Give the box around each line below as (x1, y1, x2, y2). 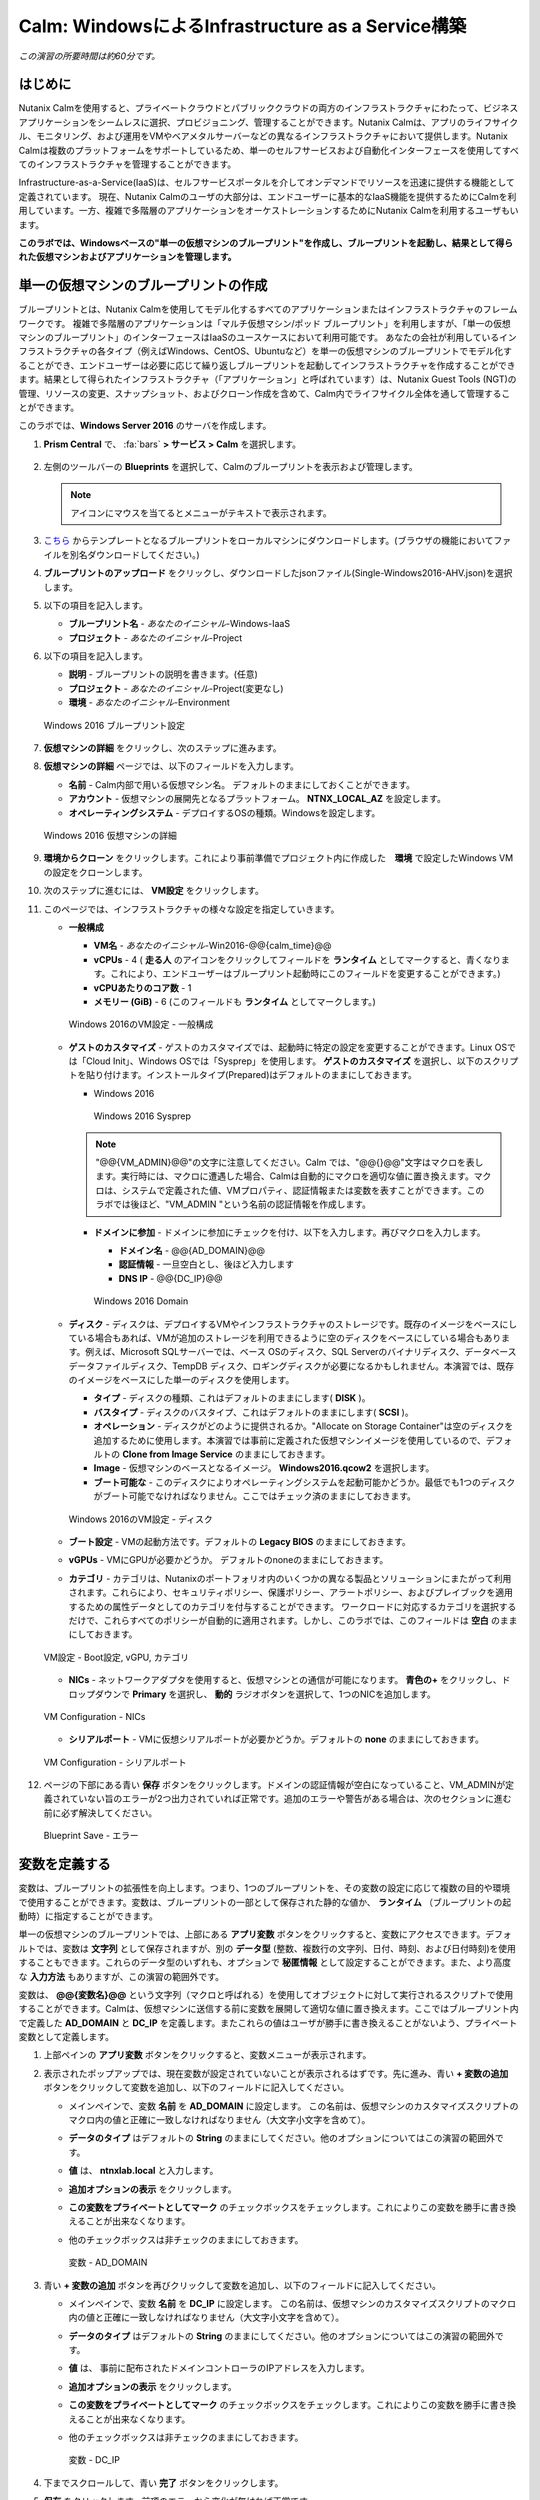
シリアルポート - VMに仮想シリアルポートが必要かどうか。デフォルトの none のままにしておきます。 (68, 1733, 485, 1745)
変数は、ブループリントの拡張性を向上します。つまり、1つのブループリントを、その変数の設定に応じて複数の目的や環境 (18, 1882, 511, 1894)
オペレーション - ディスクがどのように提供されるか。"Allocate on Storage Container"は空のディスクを (93, 1420, 514, 1432)
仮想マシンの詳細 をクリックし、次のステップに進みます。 (43, 742, 282, 754)
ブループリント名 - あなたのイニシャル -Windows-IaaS (68, 618, 290, 630)
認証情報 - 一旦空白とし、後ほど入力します (118, 1258, 295, 1270)
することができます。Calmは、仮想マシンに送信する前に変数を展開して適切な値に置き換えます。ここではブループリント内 (18, 2003, 519, 2015)
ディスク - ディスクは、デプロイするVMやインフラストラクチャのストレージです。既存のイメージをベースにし (68, 1318, 518, 1330)
